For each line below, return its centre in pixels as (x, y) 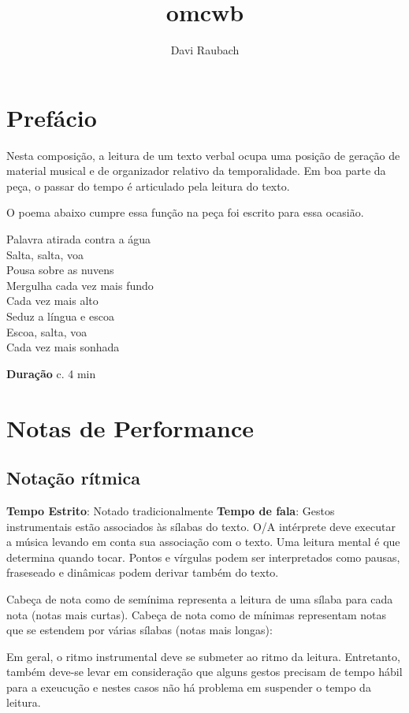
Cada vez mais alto (52, 301)
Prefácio (52, 117)
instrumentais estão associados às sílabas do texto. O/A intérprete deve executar (201, 526)
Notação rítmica (74, 478)
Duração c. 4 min (51, 373)
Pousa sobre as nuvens (60, 270)
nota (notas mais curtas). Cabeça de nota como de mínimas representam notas (196, 614)
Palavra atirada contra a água (79, 239)
